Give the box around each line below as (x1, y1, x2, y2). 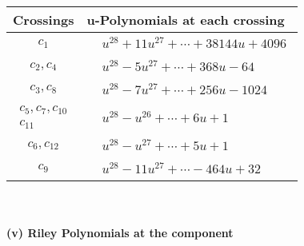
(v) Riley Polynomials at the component (6, 224, 234, 241)
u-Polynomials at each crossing (86, 10, 285, 29)
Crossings (13, 10, 74, 29)
